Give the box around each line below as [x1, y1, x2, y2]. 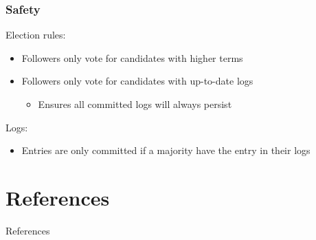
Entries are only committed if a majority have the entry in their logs [21, 143, 311, 157]
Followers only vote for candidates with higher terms [21, 50, 243, 65]
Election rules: [5, 28, 66, 42]
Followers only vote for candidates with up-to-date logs [21, 74, 253, 88]
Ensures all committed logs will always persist [38, 97, 232, 111]
